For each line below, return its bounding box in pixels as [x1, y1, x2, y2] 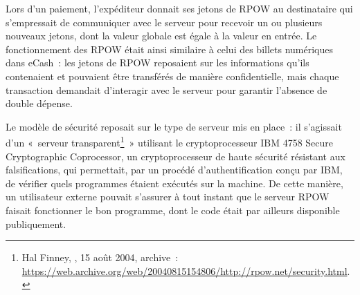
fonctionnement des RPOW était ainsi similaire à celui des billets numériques [6, 41, 334, 56]
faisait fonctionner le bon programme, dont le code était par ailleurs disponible [6, 202, 340, 217]
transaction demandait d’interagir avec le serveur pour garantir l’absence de [6, 82, 327, 97]
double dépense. [6, 96, 73, 111]
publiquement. [6, 216, 66, 231]
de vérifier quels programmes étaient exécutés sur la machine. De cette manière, [6, 175, 343, 190]
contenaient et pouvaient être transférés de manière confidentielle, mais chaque [6, 68, 339, 83]
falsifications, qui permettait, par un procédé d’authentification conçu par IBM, [6, 162, 343, 177]
